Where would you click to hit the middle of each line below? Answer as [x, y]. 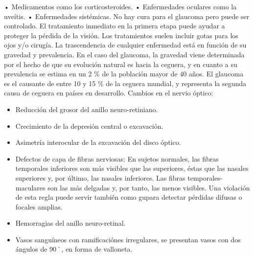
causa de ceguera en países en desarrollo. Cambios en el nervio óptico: [109, 93]
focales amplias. [39, 206]
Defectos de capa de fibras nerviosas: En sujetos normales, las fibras [117, 158]
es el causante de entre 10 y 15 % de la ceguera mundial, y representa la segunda [125, 83]
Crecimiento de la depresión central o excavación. [89, 126]
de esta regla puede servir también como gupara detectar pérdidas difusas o [129, 197]
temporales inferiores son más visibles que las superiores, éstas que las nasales [132, 168]
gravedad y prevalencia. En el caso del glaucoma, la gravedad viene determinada [124, 54]
